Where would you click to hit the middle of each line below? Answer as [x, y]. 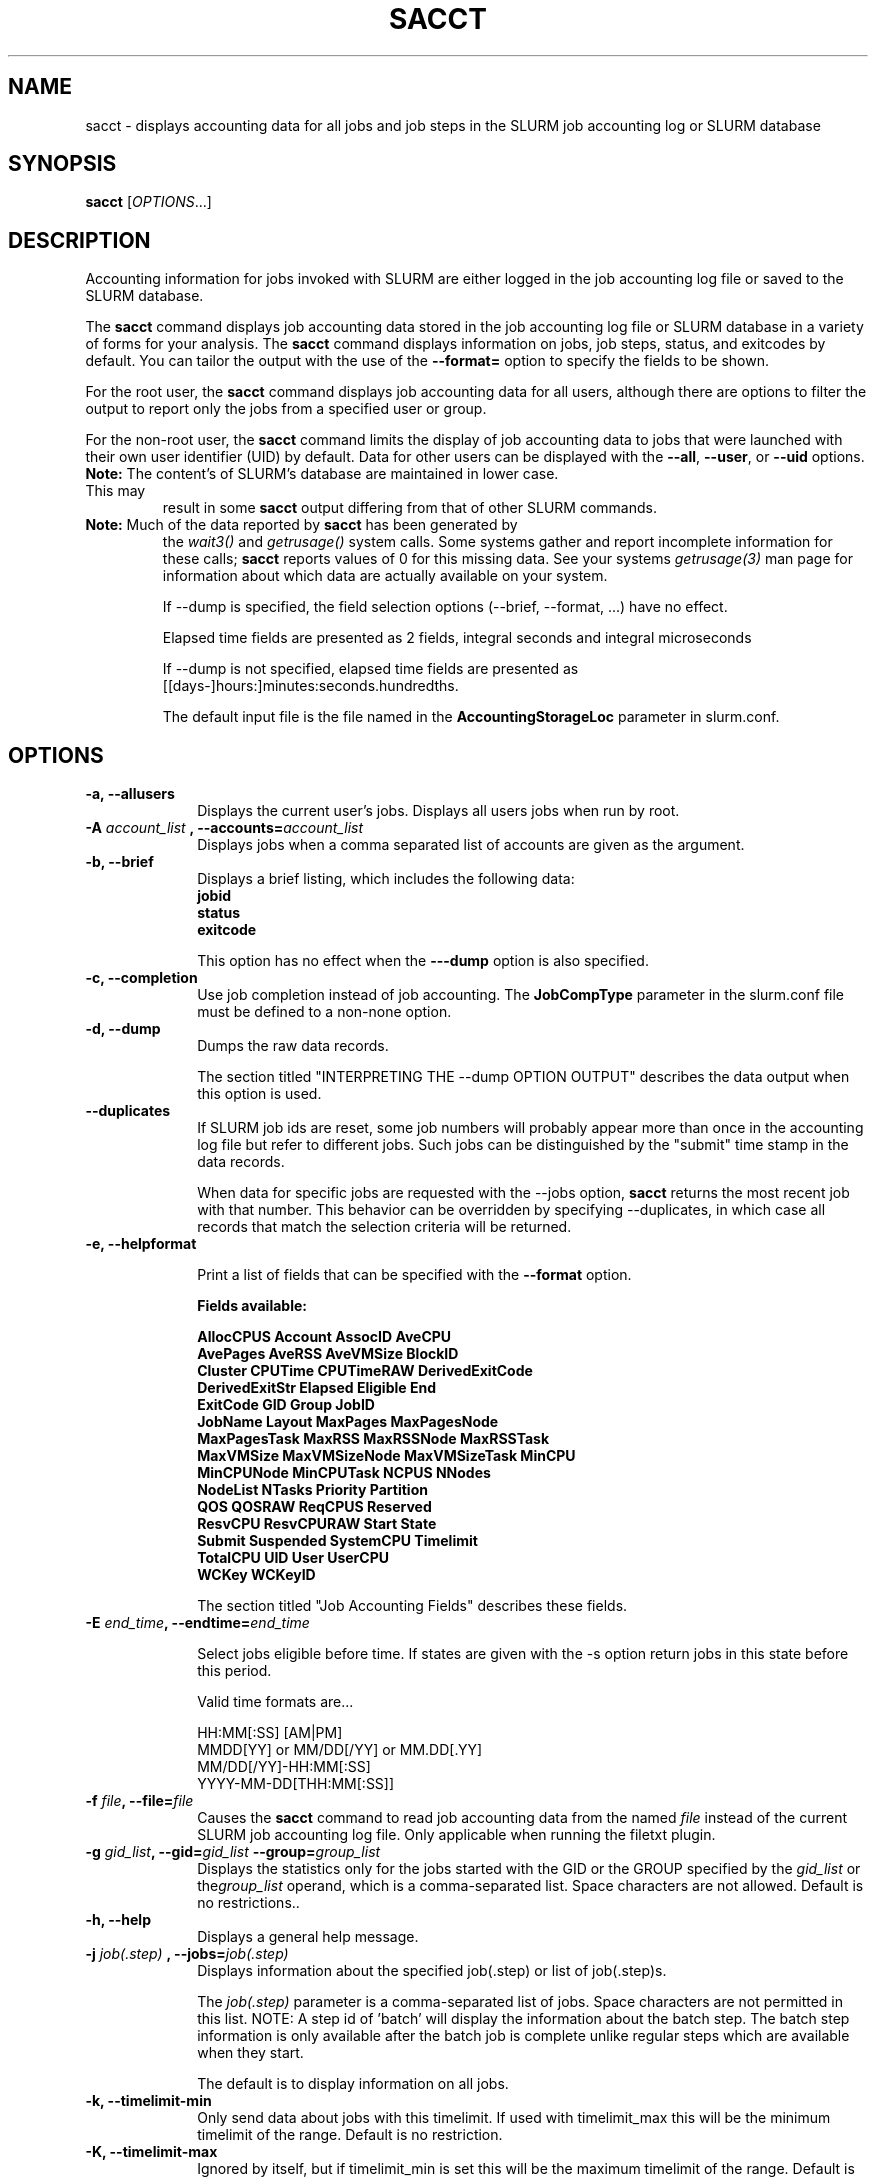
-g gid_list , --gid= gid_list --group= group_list [233, 1852]
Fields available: [252, 1306]
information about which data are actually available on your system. [385, 576]
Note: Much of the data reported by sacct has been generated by [301, 525]
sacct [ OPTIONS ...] [148, 202]
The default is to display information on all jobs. [353, 2084]
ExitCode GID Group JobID [286, 1405]
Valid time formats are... [275, 1702]
